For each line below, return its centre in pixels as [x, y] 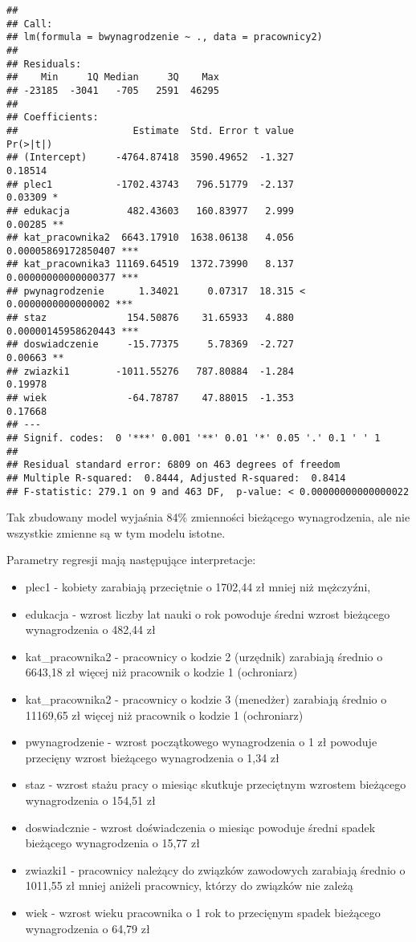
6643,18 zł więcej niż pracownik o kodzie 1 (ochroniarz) [161, 672]
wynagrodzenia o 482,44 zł [90, 629]
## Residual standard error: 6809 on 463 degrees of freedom [173, 465]
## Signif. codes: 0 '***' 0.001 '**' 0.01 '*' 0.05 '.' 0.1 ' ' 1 [194, 438]
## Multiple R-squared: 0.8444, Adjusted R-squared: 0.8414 [176, 478]
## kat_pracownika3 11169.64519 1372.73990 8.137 [150, 264]
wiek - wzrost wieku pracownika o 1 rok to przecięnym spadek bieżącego [203, 912]
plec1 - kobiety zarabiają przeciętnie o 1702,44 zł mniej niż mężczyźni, [198, 587]
